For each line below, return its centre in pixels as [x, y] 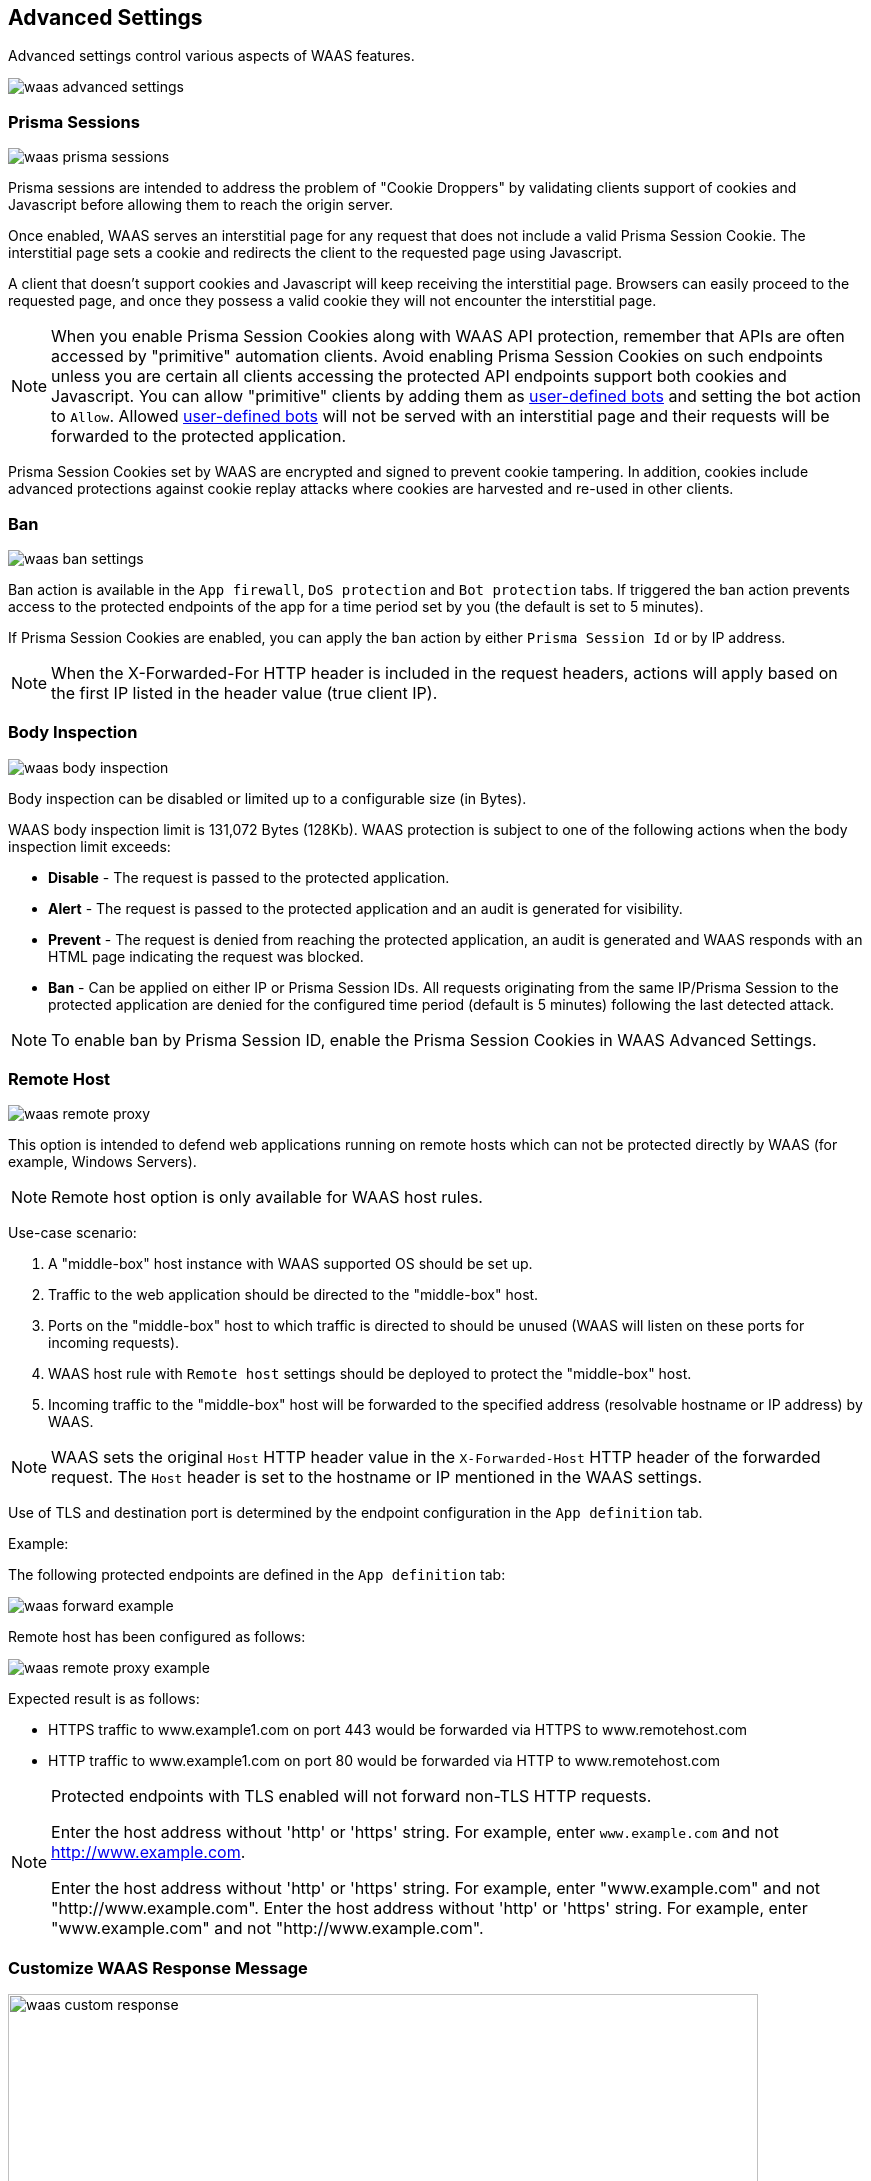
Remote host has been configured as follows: [157, 1637]
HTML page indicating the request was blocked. [206, 956]
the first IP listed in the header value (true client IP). [244, 692]
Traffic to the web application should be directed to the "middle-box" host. [293, 1295]
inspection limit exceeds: [89, 846]
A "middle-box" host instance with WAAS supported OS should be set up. [290, 1264]
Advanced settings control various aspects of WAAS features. [211, 56]
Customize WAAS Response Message [158, 1967]
